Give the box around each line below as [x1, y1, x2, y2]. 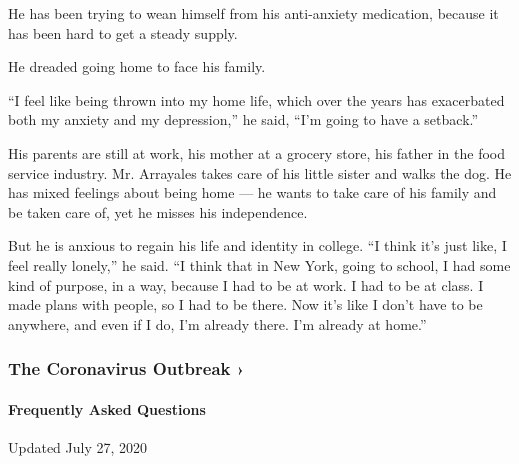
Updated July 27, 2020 [8, 436, 148, 457]
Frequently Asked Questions [8, 398, 206, 419]
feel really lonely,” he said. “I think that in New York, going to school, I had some [8, 254, 511, 275]
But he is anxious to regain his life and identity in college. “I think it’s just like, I [8, 235, 507, 256]
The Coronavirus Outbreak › [8, 356, 245, 381]
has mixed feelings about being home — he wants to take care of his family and [8, 182, 497, 203]
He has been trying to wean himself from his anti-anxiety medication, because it [8, 3, 499, 23]
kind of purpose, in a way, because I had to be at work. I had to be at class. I [8, 274, 484, 295]
